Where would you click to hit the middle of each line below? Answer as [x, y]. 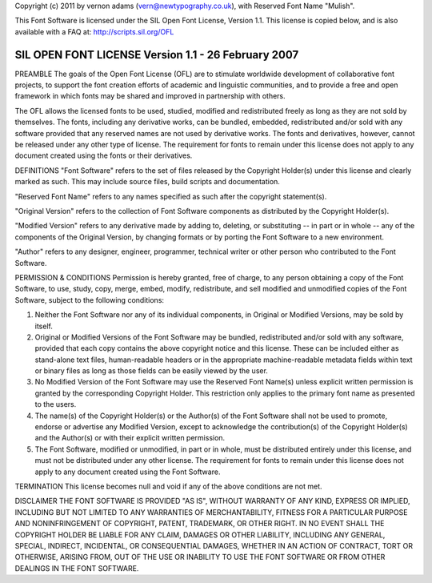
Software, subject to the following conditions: [89, 300]
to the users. [56, 404]
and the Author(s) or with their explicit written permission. [130, 438]
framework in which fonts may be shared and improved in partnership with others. [150, 96]
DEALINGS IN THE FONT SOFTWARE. [77, 568]
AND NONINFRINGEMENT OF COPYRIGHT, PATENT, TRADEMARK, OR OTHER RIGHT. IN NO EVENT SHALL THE [200, 524]
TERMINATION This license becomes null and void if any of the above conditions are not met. [169, 486]
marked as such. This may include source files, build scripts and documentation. [147, 182]
